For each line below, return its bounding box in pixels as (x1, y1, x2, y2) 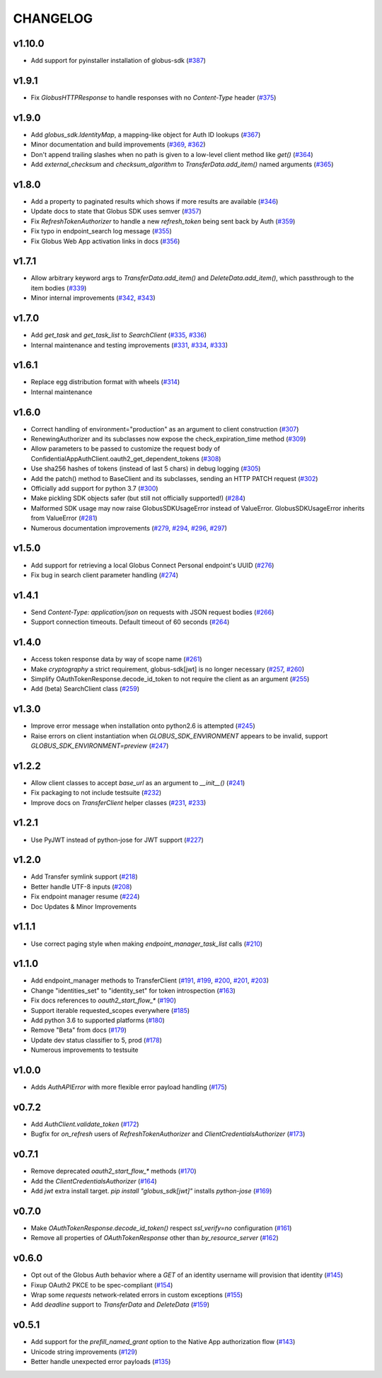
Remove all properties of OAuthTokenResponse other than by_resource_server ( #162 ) (30, 1234, 279, 1242)
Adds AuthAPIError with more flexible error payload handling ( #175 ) (30, 1083, 228, 1092)
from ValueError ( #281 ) (30, 514, 98, 523)
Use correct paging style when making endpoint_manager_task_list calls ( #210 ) (30, 939, 263, 948)
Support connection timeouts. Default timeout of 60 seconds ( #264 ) (30, 618, 230, 626)
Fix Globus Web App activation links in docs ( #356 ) (30, 237, 180, 245)
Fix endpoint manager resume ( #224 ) (30, 892, 140, 901)
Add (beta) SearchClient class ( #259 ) (30, 685, 140, 693)
